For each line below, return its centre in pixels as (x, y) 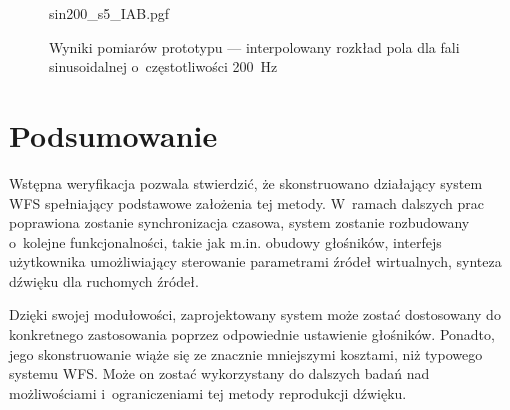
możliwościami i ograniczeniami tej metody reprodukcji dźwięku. (208, 392)
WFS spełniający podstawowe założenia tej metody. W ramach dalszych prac (247, 202)
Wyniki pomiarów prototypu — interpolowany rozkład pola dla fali (254, 46)
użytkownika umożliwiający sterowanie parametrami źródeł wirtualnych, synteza (255, 261)
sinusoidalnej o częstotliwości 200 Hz (163, 66)
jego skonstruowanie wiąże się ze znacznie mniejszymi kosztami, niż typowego (246, 353)
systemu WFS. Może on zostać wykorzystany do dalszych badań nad (219, 373)
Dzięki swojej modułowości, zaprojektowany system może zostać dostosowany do (255, 314)
